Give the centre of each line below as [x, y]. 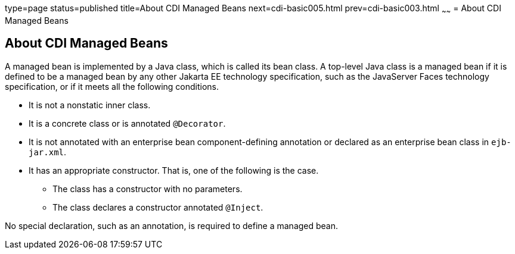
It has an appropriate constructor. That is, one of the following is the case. [174, 170]
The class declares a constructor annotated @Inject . [158, 207]
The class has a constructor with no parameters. [148, 189]
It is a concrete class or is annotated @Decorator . [127, 123]
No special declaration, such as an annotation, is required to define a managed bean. [172, 225]
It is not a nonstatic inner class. [90, 105]
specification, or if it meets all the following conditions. [112, 86]
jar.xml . [48, 152]
